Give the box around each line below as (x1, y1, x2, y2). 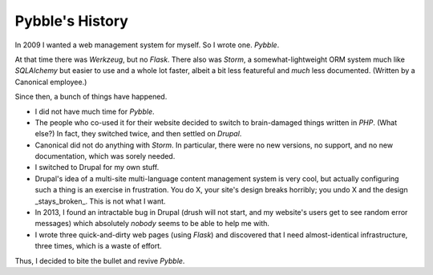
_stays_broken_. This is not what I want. (34, 196, 166, 206)
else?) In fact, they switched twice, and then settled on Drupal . (34, 129, 242, 139)
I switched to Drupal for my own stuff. (34, 163, 160, 172)
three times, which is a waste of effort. (34, 241, 162, 251)
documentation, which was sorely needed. (34, 152, 176, 161)
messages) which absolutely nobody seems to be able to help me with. (34, 219, 270, 228)
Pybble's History (14, 12, 128, 30)
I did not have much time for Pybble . (34, 107, 155, 116)
